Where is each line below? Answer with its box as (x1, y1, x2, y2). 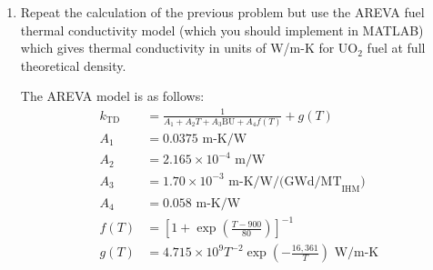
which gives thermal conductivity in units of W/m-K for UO (20, 38, 358, 57)
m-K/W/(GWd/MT (228, 175, 342, 188)
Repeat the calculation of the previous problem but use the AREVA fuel (20, 3, 425, 21)
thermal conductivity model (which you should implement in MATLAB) (20, 20, 424, 39)
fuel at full (367, 38, 426, 57)
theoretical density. (20, 55, 126, 75)
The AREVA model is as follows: (20, 86, 205, 105)
